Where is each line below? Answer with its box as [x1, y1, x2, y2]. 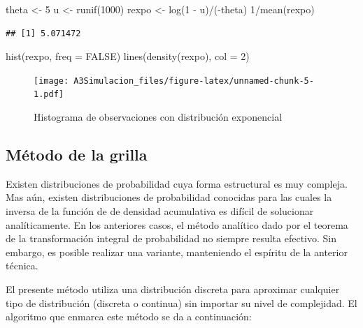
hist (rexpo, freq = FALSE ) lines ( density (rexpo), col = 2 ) [6, 49, 250, 64]
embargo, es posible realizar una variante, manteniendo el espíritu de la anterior [6, 244, 348, 259]
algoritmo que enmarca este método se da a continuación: [6, 309, 252, 324]
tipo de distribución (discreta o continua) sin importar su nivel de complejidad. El [6, 295, 357, 310]
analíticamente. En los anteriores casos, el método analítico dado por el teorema [6, 217, 348, 232]
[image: [34, 75, 69, 86]
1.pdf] [34, 89, 64, 100]
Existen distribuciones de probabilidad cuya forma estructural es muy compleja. [6, 176, 348, 191]
